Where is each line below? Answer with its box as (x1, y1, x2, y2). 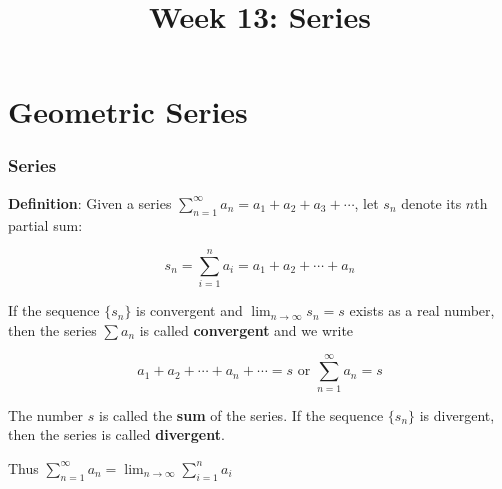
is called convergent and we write (139, 319, 354, 340)
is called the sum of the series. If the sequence (99, 404, 384, 425)
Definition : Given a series (8, 192, 172, 213)
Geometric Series (8, 91, 248, 132)
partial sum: (8, 214, 83, 235)
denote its (401, 192, 462, 213)
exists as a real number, (349, 300, 495, 321)
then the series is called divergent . (8, 424, 225, 445)
